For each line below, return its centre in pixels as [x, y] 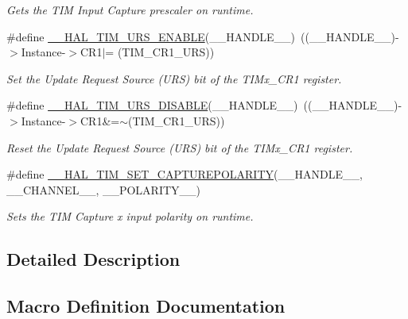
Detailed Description [93, 259]
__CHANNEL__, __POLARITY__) [104, 189]
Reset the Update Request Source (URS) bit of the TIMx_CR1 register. [180, 147]
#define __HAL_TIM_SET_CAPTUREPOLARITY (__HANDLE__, [185, 174]
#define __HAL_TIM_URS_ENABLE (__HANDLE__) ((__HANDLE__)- [203, 36]
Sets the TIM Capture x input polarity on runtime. [130, 216]
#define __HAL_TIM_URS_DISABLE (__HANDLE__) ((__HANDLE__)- [204, 105]
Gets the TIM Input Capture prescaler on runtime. [130, 10]
